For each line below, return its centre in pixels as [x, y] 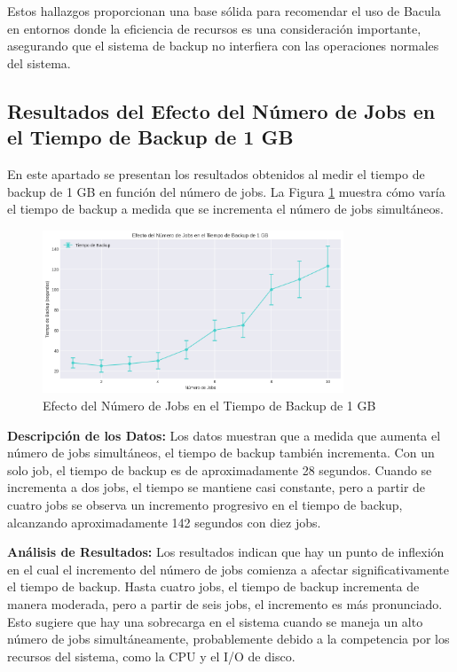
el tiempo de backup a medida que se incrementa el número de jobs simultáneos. [225, 209]
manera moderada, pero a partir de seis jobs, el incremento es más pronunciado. [225, 603]
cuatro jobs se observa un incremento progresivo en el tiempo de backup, [205, 505]
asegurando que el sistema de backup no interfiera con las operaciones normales [223, 46]
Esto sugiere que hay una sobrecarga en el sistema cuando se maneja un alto [215, 621]
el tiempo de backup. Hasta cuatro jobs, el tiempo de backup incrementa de [213, 586]
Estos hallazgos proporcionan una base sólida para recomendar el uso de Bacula [224, 11]
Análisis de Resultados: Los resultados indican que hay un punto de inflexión [226, 552]
